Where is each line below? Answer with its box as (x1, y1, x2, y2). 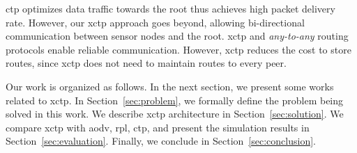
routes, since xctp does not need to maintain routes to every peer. (6, 56, 287, 70)
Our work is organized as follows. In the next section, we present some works (6, 79, 334, 93)
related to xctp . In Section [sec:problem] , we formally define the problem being (6, 92, 344, 107)
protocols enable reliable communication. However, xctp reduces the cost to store (6, 42, 351, 56)
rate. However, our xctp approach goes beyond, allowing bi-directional (6, 15, 305, 29)
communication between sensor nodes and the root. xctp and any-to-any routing (6, 29, 349, 43)
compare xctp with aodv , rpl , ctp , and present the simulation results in (6, 120, 310, 134)
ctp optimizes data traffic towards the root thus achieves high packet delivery (6, 1, 335, 15)
